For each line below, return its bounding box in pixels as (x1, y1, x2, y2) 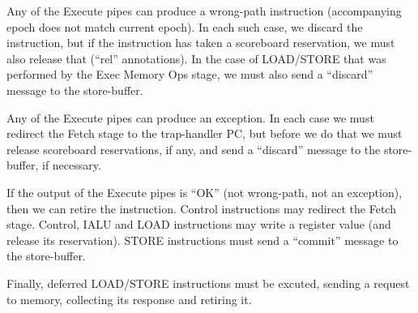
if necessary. (41, 156, 101, 174)
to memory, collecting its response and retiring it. (6, 290, 252, 307)
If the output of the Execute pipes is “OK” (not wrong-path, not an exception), (6, 183, 403, 200)
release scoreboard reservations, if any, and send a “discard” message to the (6, 140, 381, 157)
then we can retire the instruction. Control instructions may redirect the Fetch (6, 199, 396, 217)
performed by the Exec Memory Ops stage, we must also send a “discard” (6, 66, 373, 83)
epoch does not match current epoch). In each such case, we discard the (6, 18, 363, 35)
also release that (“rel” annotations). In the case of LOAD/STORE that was (6, 49, 386, 66)
